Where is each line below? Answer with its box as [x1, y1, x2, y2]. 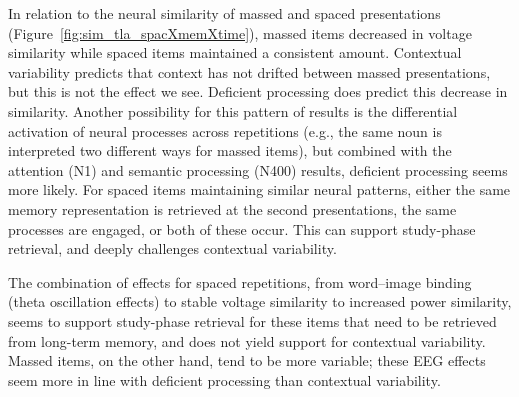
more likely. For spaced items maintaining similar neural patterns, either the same [8, 179, 511, 200]
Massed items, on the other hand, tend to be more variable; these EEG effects [8, 350, 486, 371]
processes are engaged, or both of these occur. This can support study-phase [8, 218, 476, 239]
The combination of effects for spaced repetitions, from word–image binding [8, 271, 472, 292]
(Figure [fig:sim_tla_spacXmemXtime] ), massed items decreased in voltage [8, 22, 472, 43]
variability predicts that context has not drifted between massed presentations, [8, 61, 491, 82]
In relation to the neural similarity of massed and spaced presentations [8, 3, 441, 23]
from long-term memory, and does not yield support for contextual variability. [8, 330, 486, 351]
